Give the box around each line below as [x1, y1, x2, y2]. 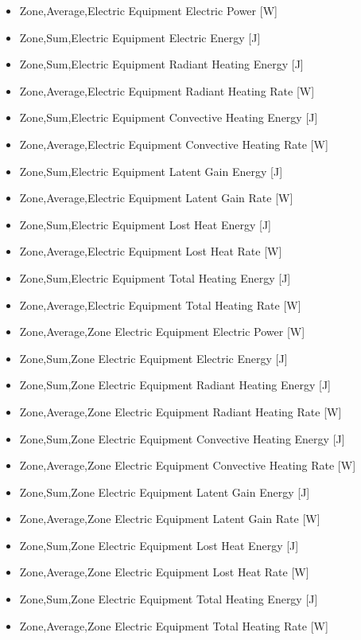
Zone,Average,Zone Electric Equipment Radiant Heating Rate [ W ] [19, 403, 342, 420]
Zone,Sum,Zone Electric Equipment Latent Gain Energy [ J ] [19, 483, 310, 500]
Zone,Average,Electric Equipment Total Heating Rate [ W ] [19, 296, 301, 313]
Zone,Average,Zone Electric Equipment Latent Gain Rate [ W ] [19, 510, 320, 527]
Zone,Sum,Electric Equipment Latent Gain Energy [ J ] [19, 162, 283, 179]
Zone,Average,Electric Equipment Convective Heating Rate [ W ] [19, 135, 328, 152]
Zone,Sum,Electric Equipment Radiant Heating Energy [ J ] [19, 56, 304, 72]
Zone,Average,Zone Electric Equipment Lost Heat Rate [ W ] [19, 564, 309, 580]
